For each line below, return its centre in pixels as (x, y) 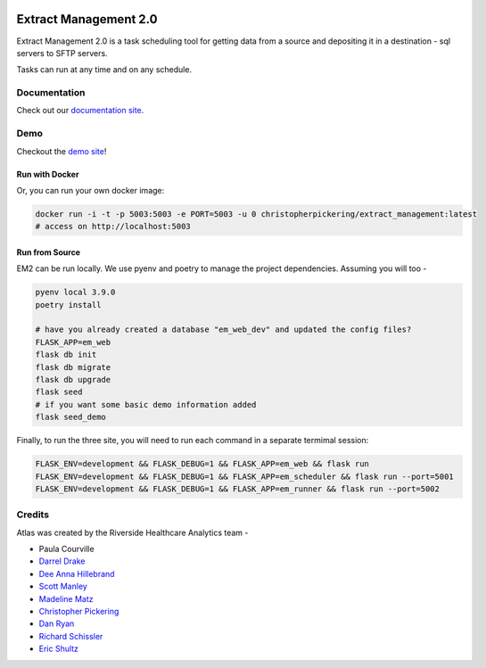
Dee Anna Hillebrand (77, 573)
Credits (33, 515)
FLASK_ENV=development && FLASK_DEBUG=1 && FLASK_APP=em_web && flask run (202, 464)
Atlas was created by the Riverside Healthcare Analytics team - (132, 532)
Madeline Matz (66, 598)
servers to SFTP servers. (62, 53)
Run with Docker (48, 174)
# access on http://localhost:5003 (113, 227)
